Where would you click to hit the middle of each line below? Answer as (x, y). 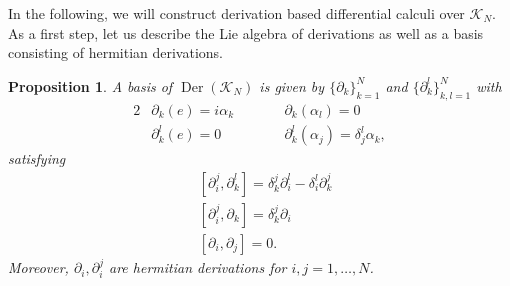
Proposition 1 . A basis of (90, 85)
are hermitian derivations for (198, 267)
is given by (292, 85)
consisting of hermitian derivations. (115, 52)
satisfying (37, 158)
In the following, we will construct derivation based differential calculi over (236, 13)
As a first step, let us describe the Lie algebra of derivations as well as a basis (246, 32)
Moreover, (38, 267)
